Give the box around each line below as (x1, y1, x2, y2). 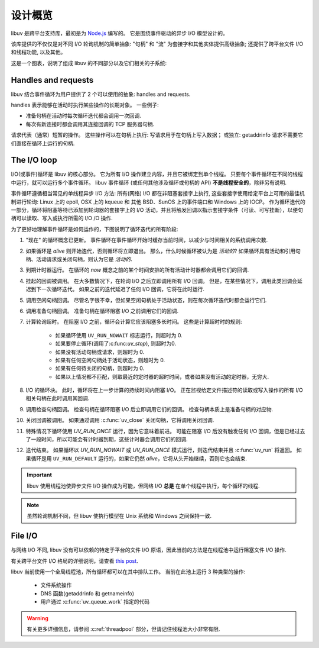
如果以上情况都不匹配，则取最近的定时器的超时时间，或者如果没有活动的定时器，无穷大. (55, 373, 269, 380)
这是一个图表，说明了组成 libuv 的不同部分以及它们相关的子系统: (11, 59, 167, 66)
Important (27, 471, 53, 479)
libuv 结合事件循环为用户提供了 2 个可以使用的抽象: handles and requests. (11, 91, 191, 98)
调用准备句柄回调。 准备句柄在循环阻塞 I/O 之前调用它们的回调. (25, 307, 179, 314)
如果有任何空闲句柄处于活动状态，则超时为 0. (55, 356, 165, 363)
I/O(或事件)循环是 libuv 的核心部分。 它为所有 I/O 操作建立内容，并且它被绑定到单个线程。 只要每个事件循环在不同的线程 (11, 170, 304, 178)
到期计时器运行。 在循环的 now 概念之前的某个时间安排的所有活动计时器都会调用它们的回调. (25, 266, 249, 273)
